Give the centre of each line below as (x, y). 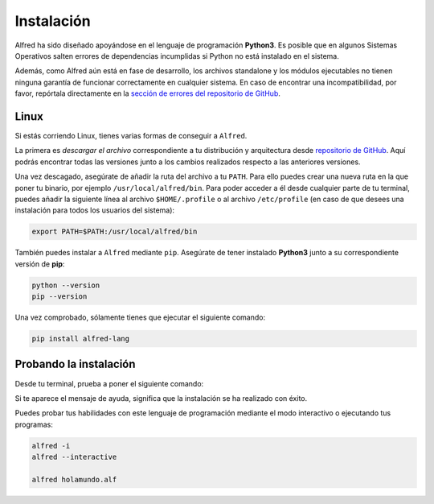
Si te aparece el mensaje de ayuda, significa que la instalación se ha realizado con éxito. (161, 398)
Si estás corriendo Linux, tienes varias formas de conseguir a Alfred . (131, 136)
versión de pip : (40, 264)
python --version (66, 285)
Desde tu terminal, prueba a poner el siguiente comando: (109, 383)
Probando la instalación (75, 364)
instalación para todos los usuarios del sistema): (95, 210)
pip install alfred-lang (81, 339)
